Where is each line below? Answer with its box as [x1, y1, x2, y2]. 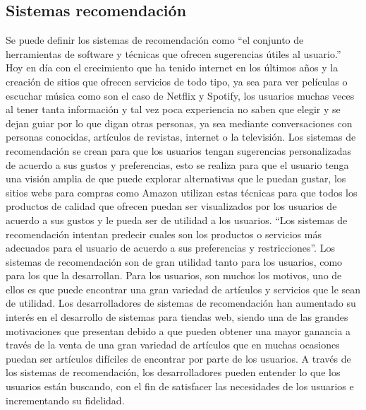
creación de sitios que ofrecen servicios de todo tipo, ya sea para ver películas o [6, 74, 348, 88]
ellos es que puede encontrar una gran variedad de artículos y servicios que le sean [6, 281, 361, 296]
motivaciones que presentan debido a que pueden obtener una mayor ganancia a [6, 323, 351, 338]
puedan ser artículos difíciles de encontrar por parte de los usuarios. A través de [6, 351, 351, 365]
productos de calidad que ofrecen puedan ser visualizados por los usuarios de [6, 199, 337, 213]
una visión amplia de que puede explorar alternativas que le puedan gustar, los [6, 171, 346, 186]
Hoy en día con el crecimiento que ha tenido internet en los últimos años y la [6, 60, 338, 75]
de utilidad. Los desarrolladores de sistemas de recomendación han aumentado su [6, 295, 356, 310]
